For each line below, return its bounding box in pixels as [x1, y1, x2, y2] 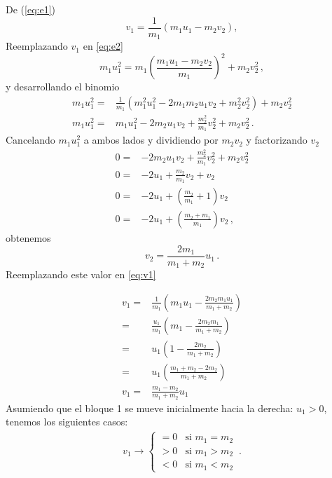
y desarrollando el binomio [6, 79, 120, 94]
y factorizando [246, 132, 307, 147]
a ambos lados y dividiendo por [83, 132, 219, 147]
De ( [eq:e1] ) [6, 2, 55, 16]
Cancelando [6, 132, 55, 147]
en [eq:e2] [83, 39, 123, 53]
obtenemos [6, 230, 51, 245]
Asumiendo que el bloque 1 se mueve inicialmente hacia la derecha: [6, 400, 293, 415]
